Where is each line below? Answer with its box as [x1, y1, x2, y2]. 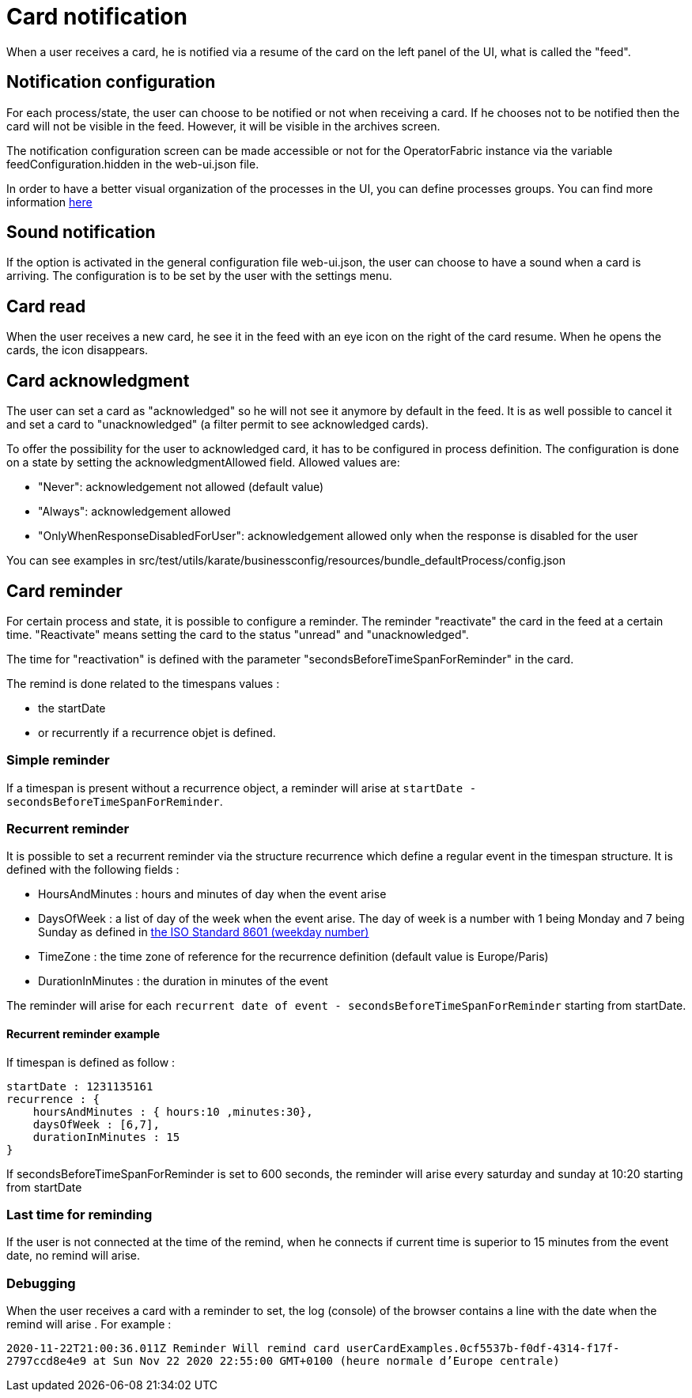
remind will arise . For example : [6, 1317, 172, 1332]
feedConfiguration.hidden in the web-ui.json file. [6, 157, 259, 171]
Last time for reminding [6, 1207, 153, 1223]
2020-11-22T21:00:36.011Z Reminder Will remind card [6, 1342, 340, 1355]
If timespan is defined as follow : [6, 1055, 176, 1069]
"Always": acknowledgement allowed [38, 504, 231, 519]
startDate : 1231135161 [6, 1079, 153, 1093]
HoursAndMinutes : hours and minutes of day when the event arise [38, 887, 387, 901]
